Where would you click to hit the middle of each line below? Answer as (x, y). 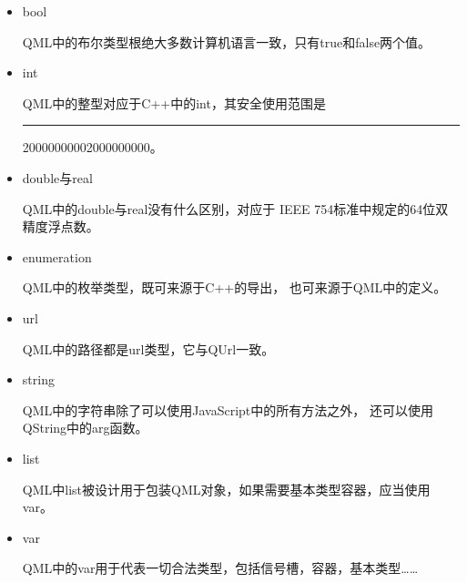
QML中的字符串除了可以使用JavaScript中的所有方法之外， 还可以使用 (228, 409)
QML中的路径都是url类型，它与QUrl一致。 (148, 348)
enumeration (57, 256)
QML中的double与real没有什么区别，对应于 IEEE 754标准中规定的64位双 (235, 208)
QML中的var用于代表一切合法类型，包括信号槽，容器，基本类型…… (220, 568)
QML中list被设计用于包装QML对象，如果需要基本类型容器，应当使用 (226, 489)
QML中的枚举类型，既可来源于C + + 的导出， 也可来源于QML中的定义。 (234, 287)
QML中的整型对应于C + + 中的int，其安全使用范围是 (174, 102)
